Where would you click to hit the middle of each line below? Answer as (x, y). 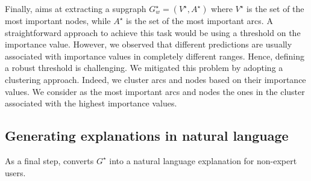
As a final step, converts (49, 160)
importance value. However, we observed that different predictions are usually (149, 44)
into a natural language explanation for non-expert (203, 160)
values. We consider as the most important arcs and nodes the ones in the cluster (155, 91)
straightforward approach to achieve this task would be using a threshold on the (153, 32)
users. (15, 172)
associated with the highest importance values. (91, 103)
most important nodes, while (58, 20)
